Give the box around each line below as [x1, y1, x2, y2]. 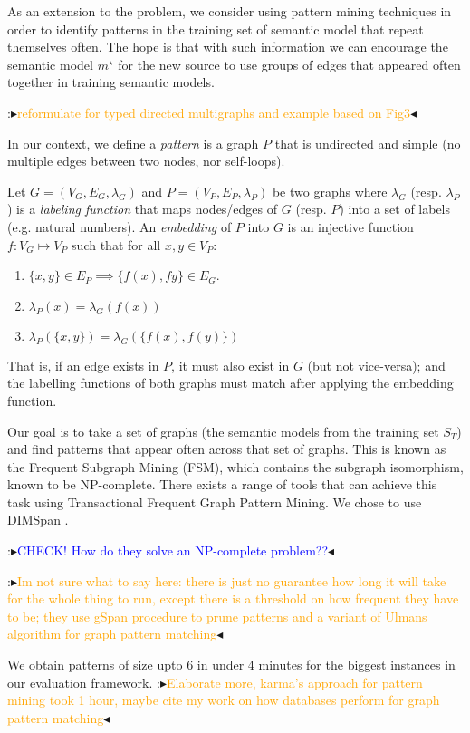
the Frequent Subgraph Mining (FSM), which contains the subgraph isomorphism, [7, 457, 464, 476]
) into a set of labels [339, 199, 451, 218]
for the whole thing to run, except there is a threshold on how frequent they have [7, 589, 459, 608]
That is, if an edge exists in [7, 355, 159, 374]
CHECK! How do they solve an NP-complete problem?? [16, 541, 329, 560]
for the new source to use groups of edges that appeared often [118, 54, 461, 73]
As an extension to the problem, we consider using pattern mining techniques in [7, 2, 452, 20]
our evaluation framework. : [7, 672, 160, 691]
